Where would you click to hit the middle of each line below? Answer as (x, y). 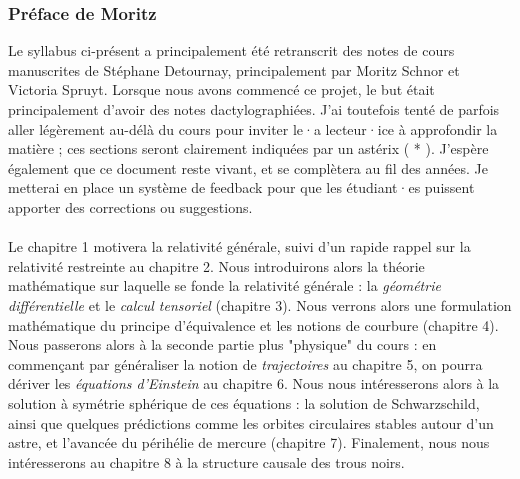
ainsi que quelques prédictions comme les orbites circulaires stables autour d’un (251, 422)
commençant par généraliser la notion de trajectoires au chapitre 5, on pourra (245, 363)
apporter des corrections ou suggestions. (130, 206)
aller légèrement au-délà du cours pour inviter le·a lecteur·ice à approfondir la (253, 128)
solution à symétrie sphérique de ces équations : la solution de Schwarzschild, (244, 402)
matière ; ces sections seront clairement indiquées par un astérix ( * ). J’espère (248, 148)
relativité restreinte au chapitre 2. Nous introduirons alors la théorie (216, 265)
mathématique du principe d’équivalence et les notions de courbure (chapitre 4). (253, 324)
